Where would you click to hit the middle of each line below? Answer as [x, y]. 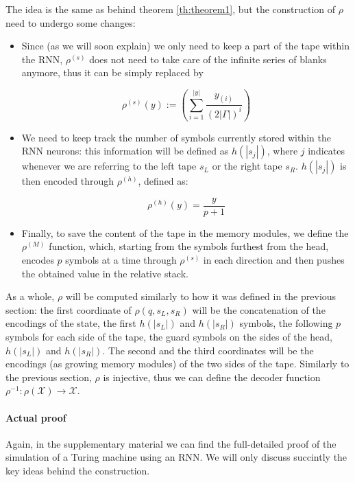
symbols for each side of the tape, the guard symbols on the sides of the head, [169, 337]
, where [282, 151]
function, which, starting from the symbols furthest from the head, [189, 246]
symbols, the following [286, 323]
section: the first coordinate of [69, 309]
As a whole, [30, 296]
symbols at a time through [121, 260]
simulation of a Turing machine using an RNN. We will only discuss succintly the [176, 457]
